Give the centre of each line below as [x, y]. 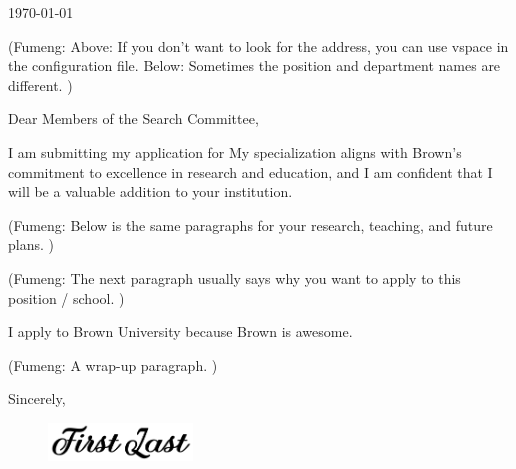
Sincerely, [37, 398]
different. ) [40, 84]
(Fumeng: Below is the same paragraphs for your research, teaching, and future [250, 224]
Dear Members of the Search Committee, [133, 118]
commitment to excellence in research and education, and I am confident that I [250, 171]
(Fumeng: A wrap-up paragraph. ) [113, 364]
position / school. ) [66, 297]
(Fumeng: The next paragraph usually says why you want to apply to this [234, 277]
